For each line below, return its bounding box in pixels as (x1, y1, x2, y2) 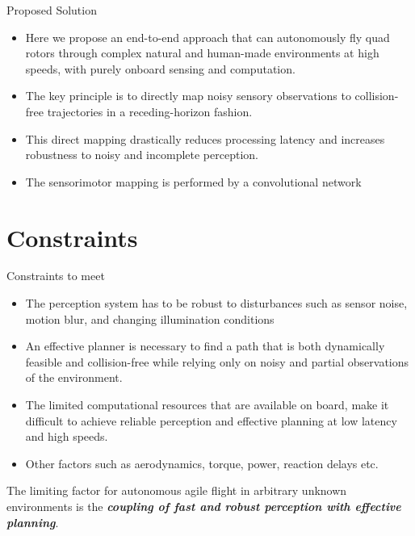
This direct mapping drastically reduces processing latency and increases (25, 130, 385, 147)
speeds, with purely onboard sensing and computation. (25, 60, 296, 77)
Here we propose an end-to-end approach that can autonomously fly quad (25, 28, 390, 45)
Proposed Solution (6, 2, 97, 18)
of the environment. (25, 369, 123, 386)
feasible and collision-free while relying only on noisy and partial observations (25, 353, 409, 370)
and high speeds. (25, 428, 108, 445)
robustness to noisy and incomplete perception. (25, 146, 258, 163)
